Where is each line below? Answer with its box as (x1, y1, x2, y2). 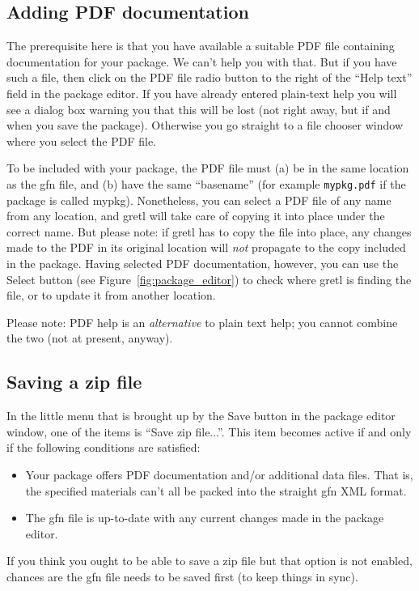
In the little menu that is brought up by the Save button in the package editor (6, 407, 396, 424)
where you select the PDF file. (6, 132, 157, 149)
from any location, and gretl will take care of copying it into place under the (6, 207, 385, 224)
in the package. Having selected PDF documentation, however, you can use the (6, 254, 399, 271)
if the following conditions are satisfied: (6, 439, 201, 456)
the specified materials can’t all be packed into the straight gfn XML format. (25, 482, 407, 499)
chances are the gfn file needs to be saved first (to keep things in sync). (6, 568, 358, 585)
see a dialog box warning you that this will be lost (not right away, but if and (6, 100, 391, 117)
